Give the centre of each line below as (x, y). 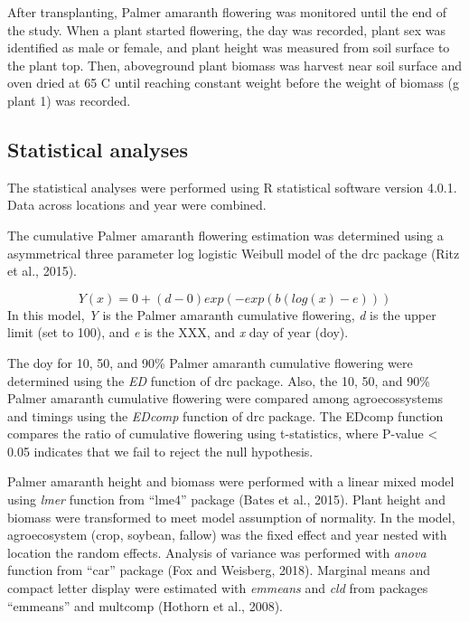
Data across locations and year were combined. (137, 205)
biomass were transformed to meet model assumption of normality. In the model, (231, 517)
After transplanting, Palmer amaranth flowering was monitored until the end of (227, 12)
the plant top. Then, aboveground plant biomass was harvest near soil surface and (235, 65)
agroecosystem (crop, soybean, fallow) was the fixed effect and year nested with (227, 535)
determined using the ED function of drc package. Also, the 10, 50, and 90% (219, 380)
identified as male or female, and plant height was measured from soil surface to (229, 47)
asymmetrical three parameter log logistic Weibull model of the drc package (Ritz (234, 253)
